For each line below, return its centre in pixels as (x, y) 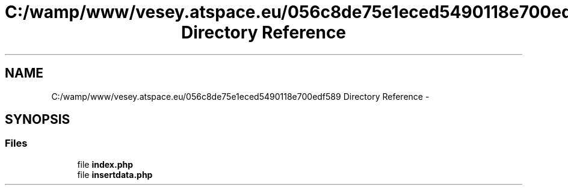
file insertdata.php (115, 174)
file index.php (105, 164)
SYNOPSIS (38, 120)
